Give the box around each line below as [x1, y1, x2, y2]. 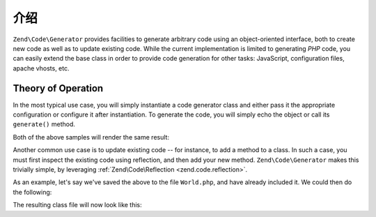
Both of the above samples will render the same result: [13, 133, 170, 141]
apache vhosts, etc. [13, 63, 70, 73]
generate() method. [13, 120, 76, 128]
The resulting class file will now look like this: [13, 201, 142, 209]
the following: [13, 188, 52, 196]
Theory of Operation [13, 82, 104, 94]
